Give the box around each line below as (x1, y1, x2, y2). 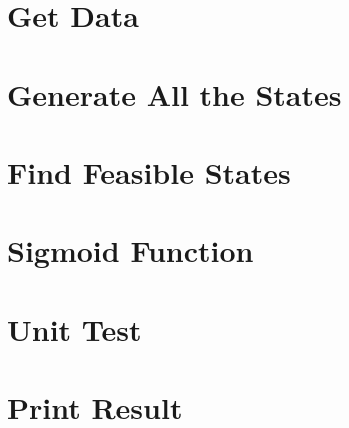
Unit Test (7, 308, 142, 349)
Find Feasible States (7, 151, 291, 192)
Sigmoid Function (7, 230, 254, 271)
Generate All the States (7, 73, 342, 114)
